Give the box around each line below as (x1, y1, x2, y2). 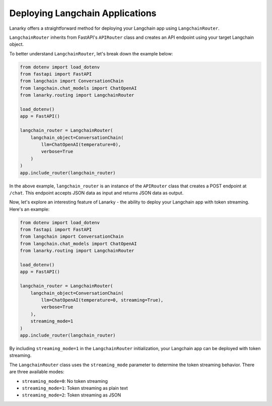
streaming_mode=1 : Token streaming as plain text (22, 385, 128, 391)
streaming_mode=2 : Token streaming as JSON (22, 392, 121, 398)
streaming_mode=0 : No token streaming (22, 378, 108, 384)
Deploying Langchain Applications (9, 8, 157, 19)
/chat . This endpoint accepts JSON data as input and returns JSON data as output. (9, 189, 184, 196)
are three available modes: (9, 369, 64, 375)
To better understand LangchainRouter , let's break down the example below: (9, 50, 173, 56)
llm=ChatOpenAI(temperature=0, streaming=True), (41, 297, 164, 303)
